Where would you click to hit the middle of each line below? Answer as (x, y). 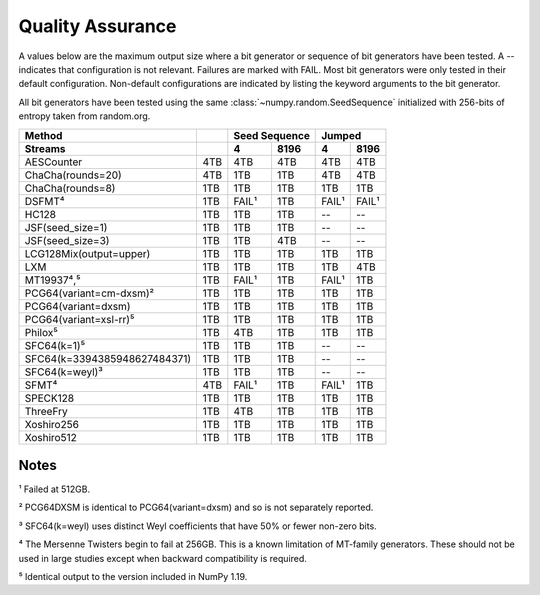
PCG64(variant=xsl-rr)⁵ (79, 319)
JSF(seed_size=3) (67, 240)
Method (43, 135)
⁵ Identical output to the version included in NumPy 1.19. (133, 576)
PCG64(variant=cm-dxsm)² (89, 293)
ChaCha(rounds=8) (70, 188)
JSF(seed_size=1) (66, 227)
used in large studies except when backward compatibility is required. (162, 558)
